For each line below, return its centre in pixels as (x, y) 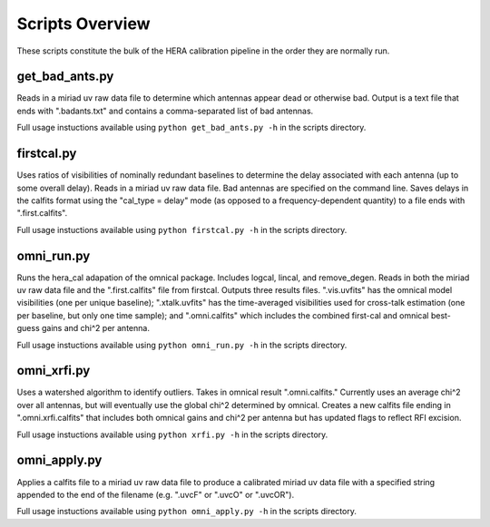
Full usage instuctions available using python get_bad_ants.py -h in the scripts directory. (191, 128)
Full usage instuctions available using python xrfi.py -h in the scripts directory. (172, 434)
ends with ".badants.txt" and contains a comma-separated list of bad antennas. (165, 111)
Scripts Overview (83, 24)
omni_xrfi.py (54, 371)
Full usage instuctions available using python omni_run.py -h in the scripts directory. (182, 345)
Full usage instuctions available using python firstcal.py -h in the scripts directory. (182, 229)
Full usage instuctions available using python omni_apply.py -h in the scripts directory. (187, 512)
